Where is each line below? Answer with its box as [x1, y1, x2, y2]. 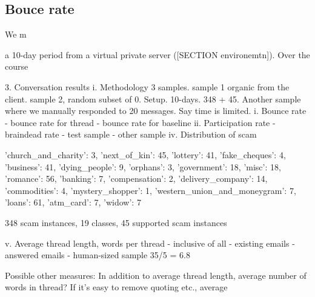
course [5, 60, 28, 73]
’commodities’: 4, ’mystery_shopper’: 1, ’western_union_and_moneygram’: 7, [5, 184, 296, 196]
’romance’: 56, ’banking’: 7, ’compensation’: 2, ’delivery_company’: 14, [5, 172, 268, 185]
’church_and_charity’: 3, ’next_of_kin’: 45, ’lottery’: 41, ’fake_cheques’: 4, [5, 148, 286, 161]
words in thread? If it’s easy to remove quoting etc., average [5, 281, 228, 293]
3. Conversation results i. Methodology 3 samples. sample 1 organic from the [5, 80, 290, 93]
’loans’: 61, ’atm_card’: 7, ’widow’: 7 [5, 196, 141, 209]
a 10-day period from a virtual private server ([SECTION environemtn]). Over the [5, 48, 310, 61]
